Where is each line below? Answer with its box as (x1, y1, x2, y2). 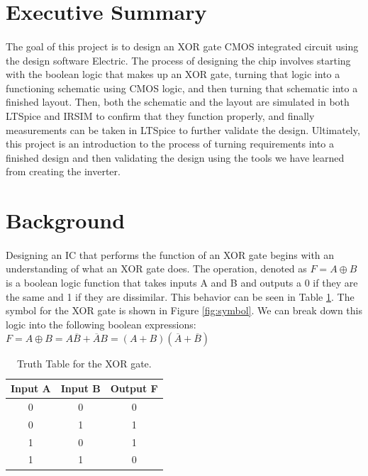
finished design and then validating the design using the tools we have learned (6, 150, 345, 165)
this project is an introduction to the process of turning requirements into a (6, 136, 335, 151)
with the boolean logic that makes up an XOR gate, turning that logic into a (6, 67, 340, 82)
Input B (60, 381, 101, 396)
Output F (110, 381, 158, 396)
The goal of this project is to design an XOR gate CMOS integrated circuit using (6, 38, 359, 53)
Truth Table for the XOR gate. (17, 356, 152, 371)
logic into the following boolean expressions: (6, 316, 196, 331)
